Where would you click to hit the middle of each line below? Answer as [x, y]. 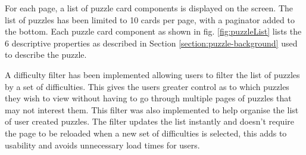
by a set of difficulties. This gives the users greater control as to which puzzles [147, 86]
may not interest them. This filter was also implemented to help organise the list [152, 109]
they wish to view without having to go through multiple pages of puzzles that [148, 98]
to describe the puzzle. [46, 55]
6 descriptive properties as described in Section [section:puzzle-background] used [151, 43]
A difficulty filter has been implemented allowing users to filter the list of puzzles [152, 74]
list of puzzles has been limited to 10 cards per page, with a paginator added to [150, 19]
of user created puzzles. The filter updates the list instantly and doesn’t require [149, 121]
